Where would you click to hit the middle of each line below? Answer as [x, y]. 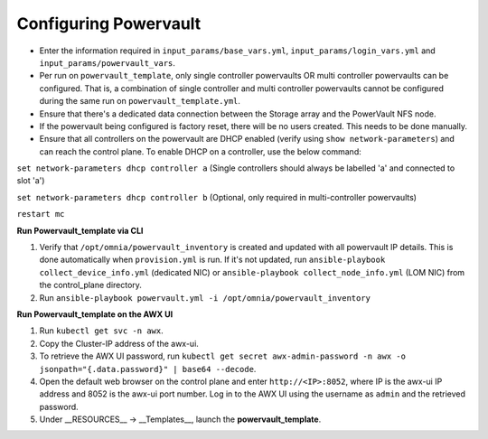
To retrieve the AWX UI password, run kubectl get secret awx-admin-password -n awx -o [223, 356]
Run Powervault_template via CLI [80, 230]
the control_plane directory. [90, 285]
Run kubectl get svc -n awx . [101, 331]
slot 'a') [31, 181]
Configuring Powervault [109, 23]
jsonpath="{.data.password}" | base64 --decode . [148, 369]
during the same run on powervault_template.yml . [140, 101]
